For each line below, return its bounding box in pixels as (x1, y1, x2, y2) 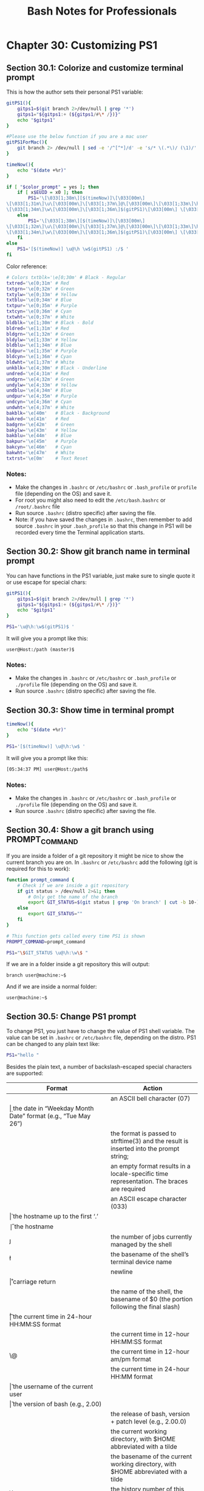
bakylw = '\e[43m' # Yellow (6, 427, 78, 433)
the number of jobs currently (110, 1233, 192, 1241)
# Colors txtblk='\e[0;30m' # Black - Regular (6, 274, 126, 280)
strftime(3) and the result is (110, 1137, 189, 1146)
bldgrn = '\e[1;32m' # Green (6, 331, 75, 337)
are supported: (6, 1070, 44, 1077)
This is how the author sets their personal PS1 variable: (6, 88, 144, 95)
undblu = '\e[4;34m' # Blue (6, 387, 72, 393)
